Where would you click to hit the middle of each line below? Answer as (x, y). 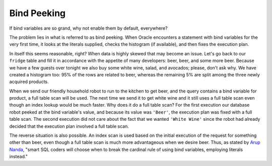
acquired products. (29, 82)
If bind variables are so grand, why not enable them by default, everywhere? (89, 28)
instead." (18, 156)
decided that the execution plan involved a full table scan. (69, 126)
